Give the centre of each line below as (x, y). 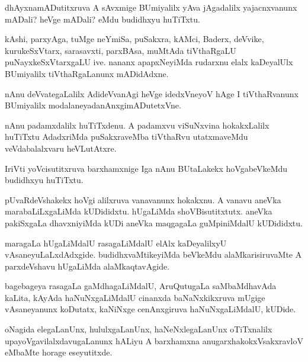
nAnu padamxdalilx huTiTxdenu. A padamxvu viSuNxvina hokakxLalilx (137, 125)
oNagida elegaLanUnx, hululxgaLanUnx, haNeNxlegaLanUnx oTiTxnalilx (139, 329)
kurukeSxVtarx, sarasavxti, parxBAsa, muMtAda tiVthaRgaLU (121, 50)
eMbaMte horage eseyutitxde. (59, 352)
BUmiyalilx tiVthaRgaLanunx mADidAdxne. (87, 73)
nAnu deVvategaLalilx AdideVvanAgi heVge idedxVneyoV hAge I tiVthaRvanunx (152, 93)
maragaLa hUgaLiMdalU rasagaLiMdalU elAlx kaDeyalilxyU (116, 243)
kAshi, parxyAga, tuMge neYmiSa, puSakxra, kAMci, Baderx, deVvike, (134, 39)
